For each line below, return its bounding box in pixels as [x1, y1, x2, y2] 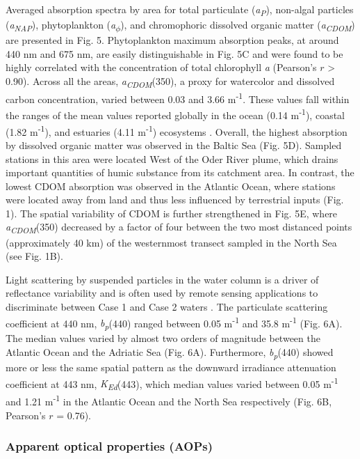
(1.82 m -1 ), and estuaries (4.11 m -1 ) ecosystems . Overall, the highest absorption [6, 122, 347, 139]
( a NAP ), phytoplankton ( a [6, 17, 116, 33]
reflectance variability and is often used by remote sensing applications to [6, 286, 318, 300]
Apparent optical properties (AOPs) [6, 437, 213, 455]
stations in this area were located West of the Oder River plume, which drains [6, 151, 338, 166]
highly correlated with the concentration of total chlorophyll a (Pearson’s [6, 60, 317, 75]
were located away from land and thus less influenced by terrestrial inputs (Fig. [6, 192, 344, 207]
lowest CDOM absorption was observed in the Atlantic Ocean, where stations [6, 178, 336, 193]
